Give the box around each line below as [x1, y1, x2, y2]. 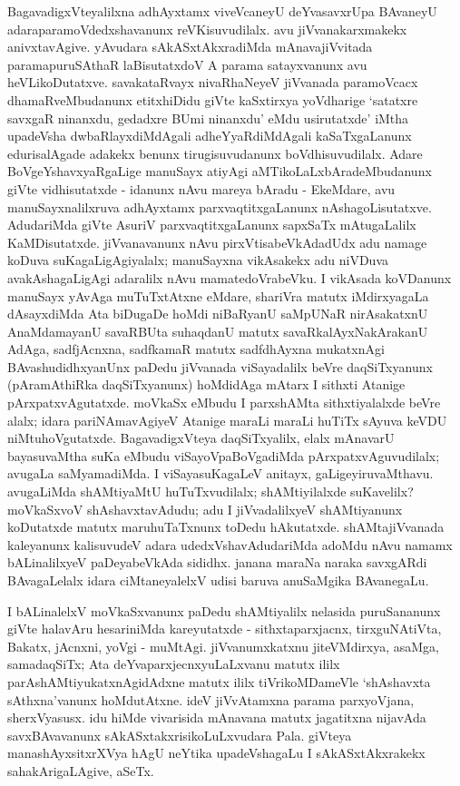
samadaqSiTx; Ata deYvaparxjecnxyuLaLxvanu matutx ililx [7, 654, 340, 673]
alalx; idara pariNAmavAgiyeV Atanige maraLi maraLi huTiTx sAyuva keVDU [7, 410, 447, 429]
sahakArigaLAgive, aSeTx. [7, 761, 154, 780]
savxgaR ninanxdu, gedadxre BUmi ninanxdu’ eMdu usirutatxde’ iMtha [7, 108, 409, 127]
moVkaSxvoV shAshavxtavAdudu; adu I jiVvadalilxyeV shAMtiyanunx [7, 499, 403, 518]
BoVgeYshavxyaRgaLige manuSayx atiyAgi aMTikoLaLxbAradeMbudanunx [7, 162, 432, 181]
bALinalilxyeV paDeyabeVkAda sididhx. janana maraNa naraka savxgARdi [7, 553, 427, 572]
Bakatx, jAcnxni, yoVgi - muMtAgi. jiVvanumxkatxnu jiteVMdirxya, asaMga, [7, 636, 439, 655]
